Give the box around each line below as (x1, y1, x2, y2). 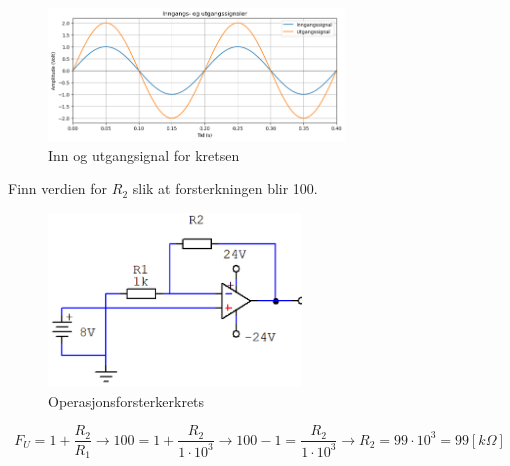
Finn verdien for (8, 178, 108, 199)
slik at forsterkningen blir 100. (132, 178, 318, 199)
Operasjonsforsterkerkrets (48, 390, 205, 411)
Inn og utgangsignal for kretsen (48, 144, 240, 165)
